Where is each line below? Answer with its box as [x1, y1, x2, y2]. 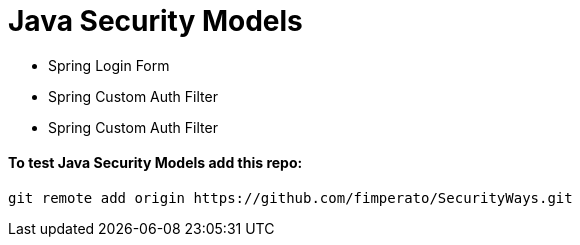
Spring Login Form [48, 56, 170, 74]
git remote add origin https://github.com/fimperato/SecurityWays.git [8, 189, 573, 206]
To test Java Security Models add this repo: [8, 154, 303, 172]
